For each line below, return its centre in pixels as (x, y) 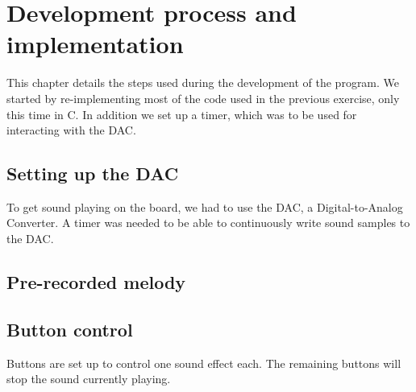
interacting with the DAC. (71, 130)
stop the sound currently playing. (89, 379)
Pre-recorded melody (96, 282)
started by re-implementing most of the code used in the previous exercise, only (203, 98)
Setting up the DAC (93, 173)
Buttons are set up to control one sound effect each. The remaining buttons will (204, 363)
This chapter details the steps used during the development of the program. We (203, 83)
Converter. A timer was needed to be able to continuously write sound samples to (208, 223)
